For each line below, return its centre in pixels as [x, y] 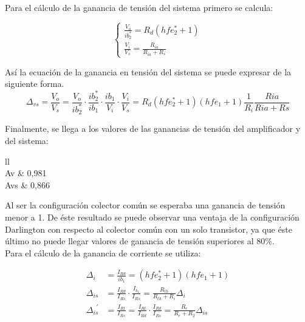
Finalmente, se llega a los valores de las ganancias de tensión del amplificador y [153, 128]
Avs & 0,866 [27, 184]
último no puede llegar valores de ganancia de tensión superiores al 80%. [140, 241]
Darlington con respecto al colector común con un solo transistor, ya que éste [149, 229]
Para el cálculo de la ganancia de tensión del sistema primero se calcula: [139, 7]
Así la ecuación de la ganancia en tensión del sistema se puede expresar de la [148, 71]
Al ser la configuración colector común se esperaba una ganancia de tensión [145, 205]
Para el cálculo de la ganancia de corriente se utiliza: [103, 252]
